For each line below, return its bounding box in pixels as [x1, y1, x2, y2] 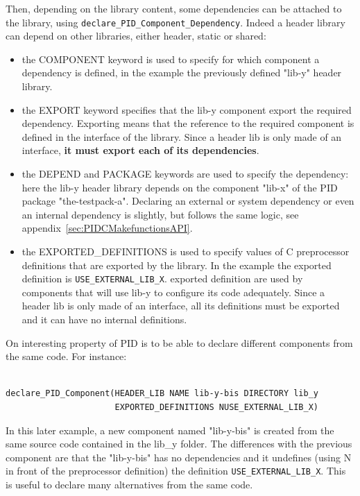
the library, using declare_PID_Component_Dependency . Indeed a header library [6, 15, 345, 29]
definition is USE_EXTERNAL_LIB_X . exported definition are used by [22, 271, 303, 286]
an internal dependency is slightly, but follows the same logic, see [22, 207, 299, 221]
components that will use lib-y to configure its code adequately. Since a [22, 284, 325, 299]
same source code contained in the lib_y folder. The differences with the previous [6, 436, 352, 451]
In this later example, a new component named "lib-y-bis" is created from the [6, 422, 334, 437]
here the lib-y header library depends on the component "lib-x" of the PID [22, 180, 338, 194]
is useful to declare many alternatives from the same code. [6, 477, 253, 491]
